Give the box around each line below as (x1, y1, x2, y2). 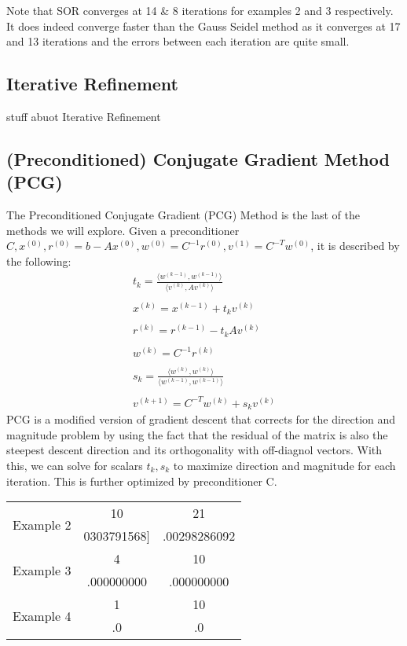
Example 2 (13, 515, 71, 534)
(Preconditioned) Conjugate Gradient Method (6, 146, 390, 171)
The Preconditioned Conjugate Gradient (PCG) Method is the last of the (6, 207, 361, 223)
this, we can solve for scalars (6, 457, 143, 473)
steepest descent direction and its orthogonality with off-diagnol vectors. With (6, 442, 383, 458)
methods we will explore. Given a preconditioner (6, 222, 240, 238)
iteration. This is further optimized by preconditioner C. (6, 472, 277, 489)
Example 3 (13, 560, 71, 579)
